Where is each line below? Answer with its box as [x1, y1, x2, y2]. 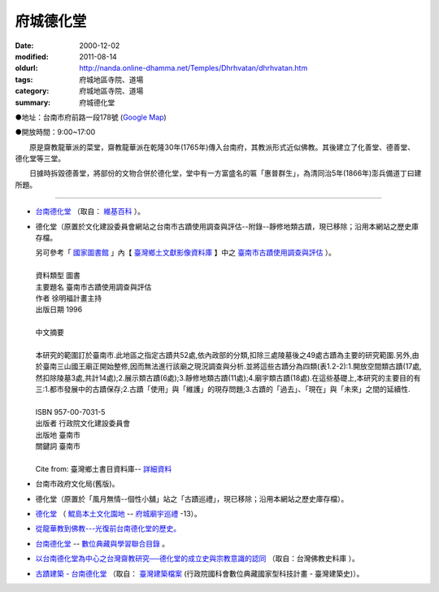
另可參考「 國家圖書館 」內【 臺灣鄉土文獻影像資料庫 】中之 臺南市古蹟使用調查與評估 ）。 [35, 248, 337, 258]
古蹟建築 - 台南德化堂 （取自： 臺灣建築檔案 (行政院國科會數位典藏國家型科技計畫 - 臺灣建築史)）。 [35, 568, 364, 578]
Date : [15, 41, 34, 50]
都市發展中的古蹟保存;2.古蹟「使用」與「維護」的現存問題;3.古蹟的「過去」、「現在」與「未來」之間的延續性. [49, 385, 411, 394]
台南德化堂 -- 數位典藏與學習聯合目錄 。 [35, 538, 170, 548]
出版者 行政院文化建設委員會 [35, 419, 130, 429]
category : [15, 86, 50, 96]
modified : [15, 51, 49, 61]
